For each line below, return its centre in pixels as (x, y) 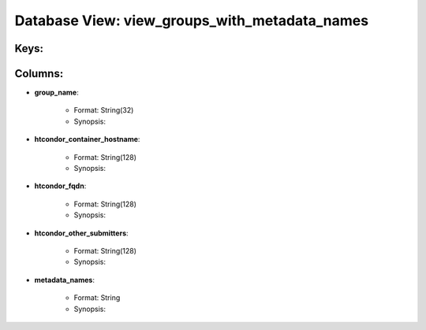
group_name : (56, 93)
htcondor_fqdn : (60, 186)
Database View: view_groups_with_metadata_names (192, 20)
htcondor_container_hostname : (87, 139)
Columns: (39, 74)
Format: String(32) (104, 110)
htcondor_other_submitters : (82, 233)
